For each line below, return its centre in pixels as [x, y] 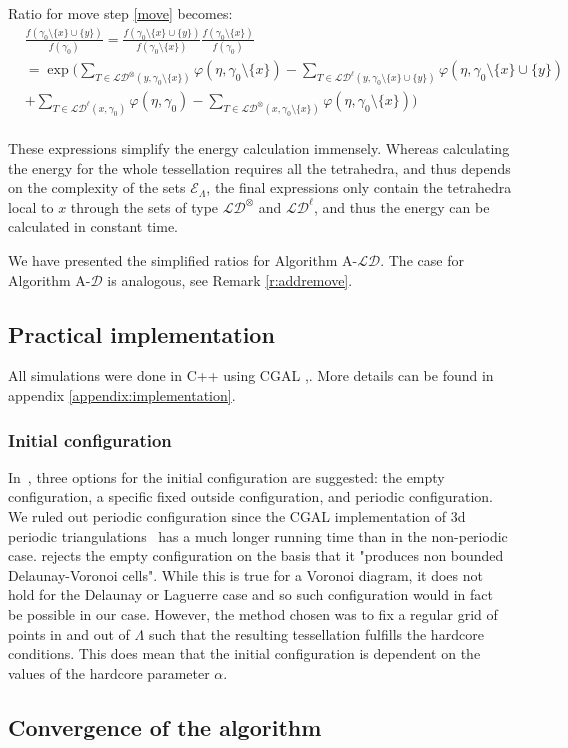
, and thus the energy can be [401, 206]
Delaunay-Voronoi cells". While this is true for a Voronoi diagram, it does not [245, 574]
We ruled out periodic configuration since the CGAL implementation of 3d [237, 516]
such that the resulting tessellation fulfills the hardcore [316, 633]
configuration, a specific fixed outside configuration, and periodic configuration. [250, 496]
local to [31, 206]
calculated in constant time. [93, 226]
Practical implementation [141, 333]
